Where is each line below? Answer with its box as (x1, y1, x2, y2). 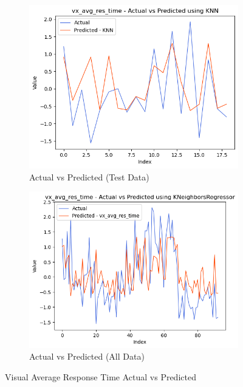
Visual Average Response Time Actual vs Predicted (5, 371, 196, 383)
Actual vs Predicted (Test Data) (29, 170, 149, 183)
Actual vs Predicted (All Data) (29, 350, 145, 363)
